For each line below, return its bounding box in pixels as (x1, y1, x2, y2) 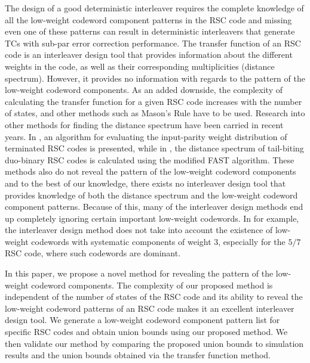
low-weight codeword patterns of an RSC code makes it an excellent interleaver (5, 302, 294, 314)
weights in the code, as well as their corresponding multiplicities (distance (5, 60, 275, 72)
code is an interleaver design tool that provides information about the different (5, 48, 293, 61)
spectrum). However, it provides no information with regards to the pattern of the (5, 72, 305, 84)
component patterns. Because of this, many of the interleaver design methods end (5, 200, 303, 213)
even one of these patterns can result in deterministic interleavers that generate (5, 25, 295, 38)
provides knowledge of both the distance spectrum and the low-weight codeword (5, 188, 298, 201)
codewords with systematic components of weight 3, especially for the (31, 235, 286, 247)
